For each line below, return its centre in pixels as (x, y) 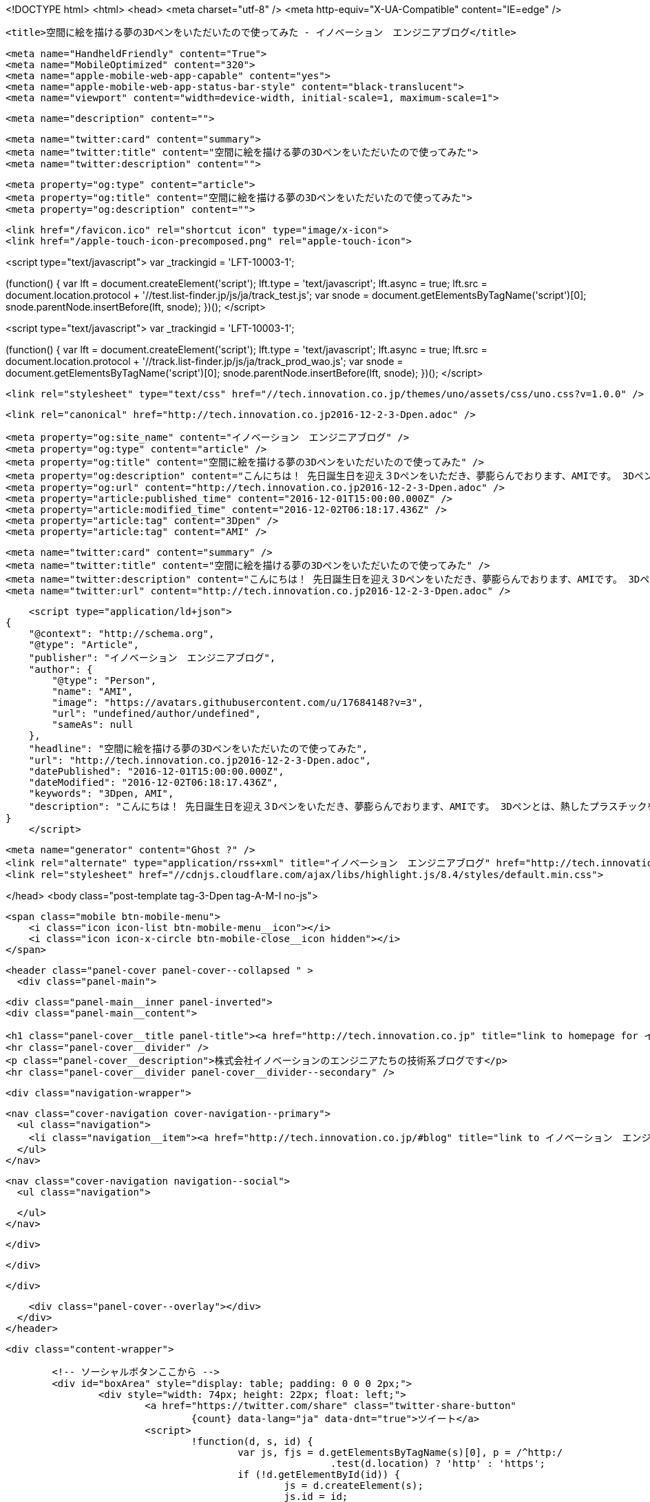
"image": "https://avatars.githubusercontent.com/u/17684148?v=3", (238, 702)
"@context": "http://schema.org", (122, 634)
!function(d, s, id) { (252, 1441)
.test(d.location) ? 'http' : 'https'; (438, 1463)
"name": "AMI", (93, 691)
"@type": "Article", (84, 645)
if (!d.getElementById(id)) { (319, 1474)
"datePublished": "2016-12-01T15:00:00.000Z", (156, 771)
